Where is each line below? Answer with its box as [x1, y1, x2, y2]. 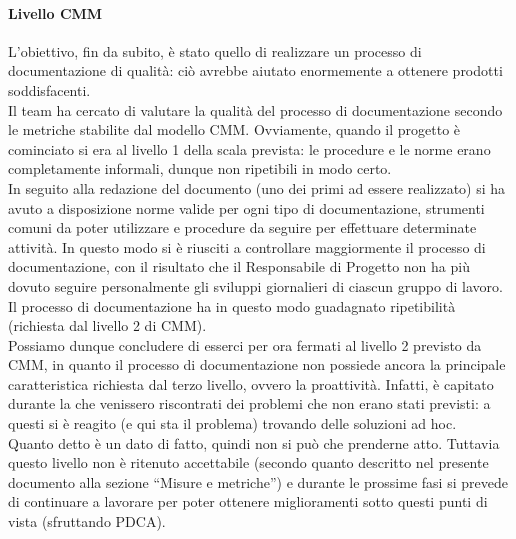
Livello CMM [8, 2, 103, 23]
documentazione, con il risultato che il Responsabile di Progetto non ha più [8, 256, 470, 277]
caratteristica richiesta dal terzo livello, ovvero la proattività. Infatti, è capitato [8, 373, 494, 394]
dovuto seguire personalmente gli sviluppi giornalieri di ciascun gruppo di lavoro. [8, 275, 503, 296]
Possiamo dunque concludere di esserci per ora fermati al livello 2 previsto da [8, 334, 482, 355]
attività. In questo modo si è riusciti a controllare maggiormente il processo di [8, 236, 486, 257]
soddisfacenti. [8, 79, 91, 100]
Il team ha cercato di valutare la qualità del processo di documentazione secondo [8, 99, 503, 120]
